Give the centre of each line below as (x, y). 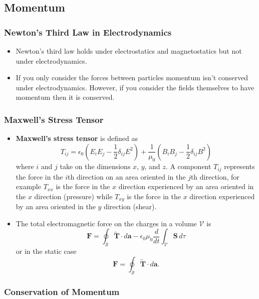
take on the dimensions (95, 166)
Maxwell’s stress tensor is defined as (77, 138)
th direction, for (215, 176)
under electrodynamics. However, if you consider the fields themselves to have (135, 87)
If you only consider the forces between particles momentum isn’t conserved (132, 78)
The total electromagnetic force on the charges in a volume (106, 223)
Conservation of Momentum (62, 291)
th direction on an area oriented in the (127, 176)
